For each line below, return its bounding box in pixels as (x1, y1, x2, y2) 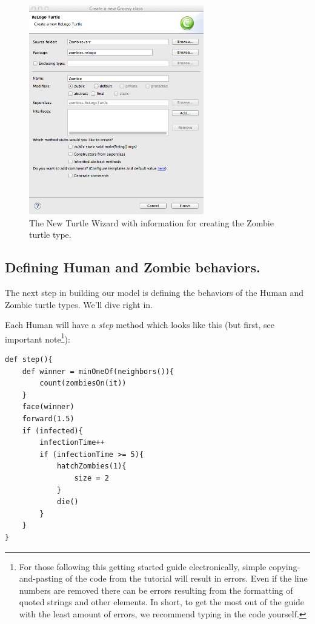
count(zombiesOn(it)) (39, 379, 127, 388)
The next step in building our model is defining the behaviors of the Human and (5, 286, 304, 298)
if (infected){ (22, 426, 83, 435)
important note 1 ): (5, 330, 70, 345)
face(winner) (22, 402, 75, 412)
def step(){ (5, 355, 53, 364)
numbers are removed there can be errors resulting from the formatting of (19, 583, 293, 596)
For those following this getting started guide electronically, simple (19, 560, 267, 573)
